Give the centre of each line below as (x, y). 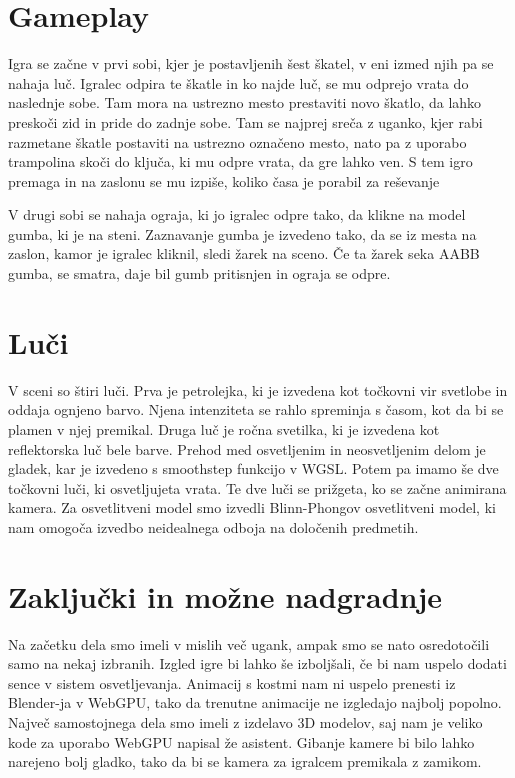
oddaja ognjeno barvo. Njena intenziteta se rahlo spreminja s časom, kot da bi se (256, 409)
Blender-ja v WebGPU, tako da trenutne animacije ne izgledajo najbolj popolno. (255, 702)
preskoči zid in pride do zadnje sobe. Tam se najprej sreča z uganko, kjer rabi (245, 121)
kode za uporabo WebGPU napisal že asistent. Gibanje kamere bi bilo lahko (241, 741)
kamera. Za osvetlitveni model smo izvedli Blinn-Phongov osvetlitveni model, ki (252, 507)
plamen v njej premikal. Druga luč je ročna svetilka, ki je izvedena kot (224, 428)
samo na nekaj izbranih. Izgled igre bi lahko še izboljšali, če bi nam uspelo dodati (257, 663)
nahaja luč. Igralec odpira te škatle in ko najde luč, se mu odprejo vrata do (238, 82)
